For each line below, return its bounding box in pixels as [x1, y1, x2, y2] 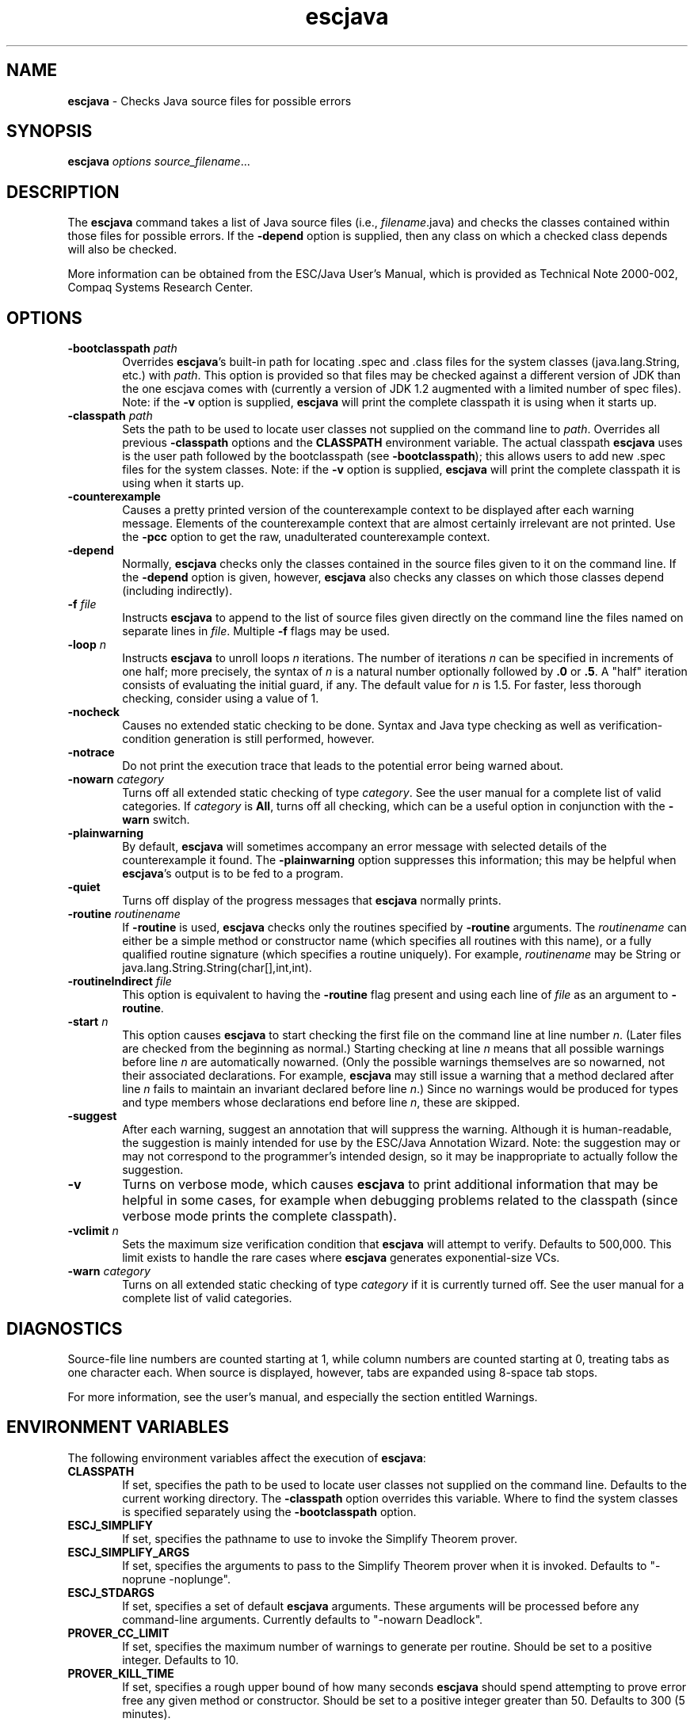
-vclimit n [67, 1224, 119, 1238]
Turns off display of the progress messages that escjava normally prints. [122, 893, 501, 908]
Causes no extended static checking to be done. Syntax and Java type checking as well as [122, 718, 597, 733]
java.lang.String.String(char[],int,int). [122, 961, 312, 975]
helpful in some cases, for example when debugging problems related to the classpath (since [122, 1192, 678, 1209]
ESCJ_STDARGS [67, 1585, 154, 1599]
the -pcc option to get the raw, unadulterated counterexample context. [122, 530, 490, 544]
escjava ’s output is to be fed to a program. [122, 867, 344, 881]
